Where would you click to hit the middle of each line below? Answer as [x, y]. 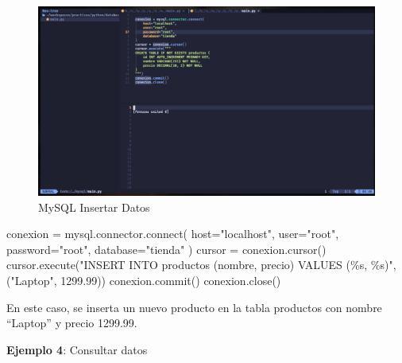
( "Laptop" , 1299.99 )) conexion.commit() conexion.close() [144, 281]
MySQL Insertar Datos [94, 207]
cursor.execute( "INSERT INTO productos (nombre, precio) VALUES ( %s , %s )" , [201, 265]
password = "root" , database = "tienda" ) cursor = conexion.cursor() [166, 249]
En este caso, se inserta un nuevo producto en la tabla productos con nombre [194, 307]
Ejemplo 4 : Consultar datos [77, 349]
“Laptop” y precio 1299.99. [72, 323]
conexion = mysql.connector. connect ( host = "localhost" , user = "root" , [173, 234]
